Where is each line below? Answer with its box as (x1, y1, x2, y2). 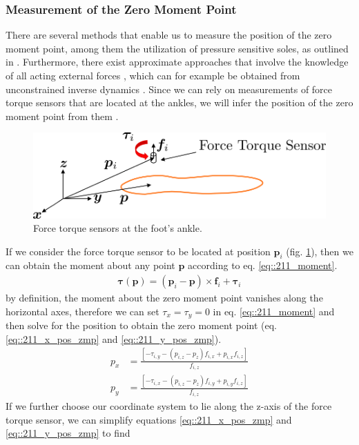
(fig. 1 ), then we (286, 244, 353, 258)
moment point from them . (6, 108, 119, 123)
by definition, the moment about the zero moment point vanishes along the (6, 290, 323, 305)
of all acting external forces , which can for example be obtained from (6, 68, 300, 82)
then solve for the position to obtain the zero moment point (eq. (6, 318, 278, 333)
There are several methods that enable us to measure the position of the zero (6, 28, 332, 42)
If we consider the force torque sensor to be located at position (6, 244, 271, 258)
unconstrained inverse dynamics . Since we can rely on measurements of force (6, 81, 333, 96)
